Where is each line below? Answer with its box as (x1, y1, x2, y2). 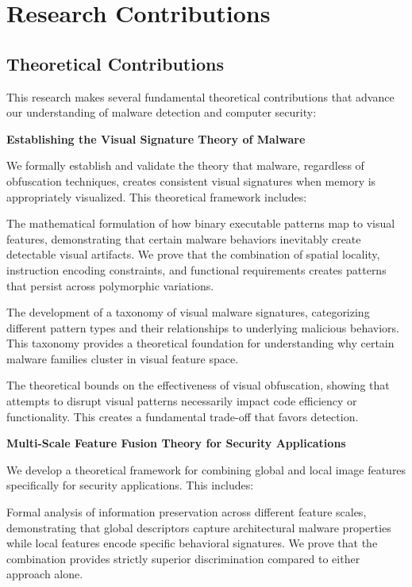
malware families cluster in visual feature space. (6, 350, 239, 366)
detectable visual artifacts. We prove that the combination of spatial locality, (6, 246, 380, 263)
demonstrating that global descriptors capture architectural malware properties (6, 519, 391, 535)
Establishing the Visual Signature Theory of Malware (6, 130, 306, 147)
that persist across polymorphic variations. (6, 277, 214, 293)
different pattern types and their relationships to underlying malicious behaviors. (6, 319, 399, 336)
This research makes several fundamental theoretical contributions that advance (6, 88, 395, 105)
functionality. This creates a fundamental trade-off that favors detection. (6, 408, 359, 424)
